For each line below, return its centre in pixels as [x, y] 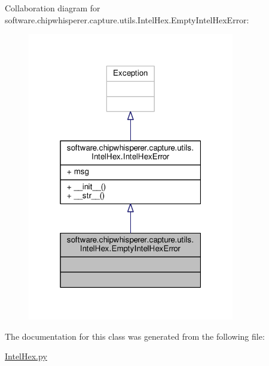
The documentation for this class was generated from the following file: [135, 336]
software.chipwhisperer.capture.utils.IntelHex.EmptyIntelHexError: [127, 19]
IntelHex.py [26, 356]
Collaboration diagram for [53, 8]
